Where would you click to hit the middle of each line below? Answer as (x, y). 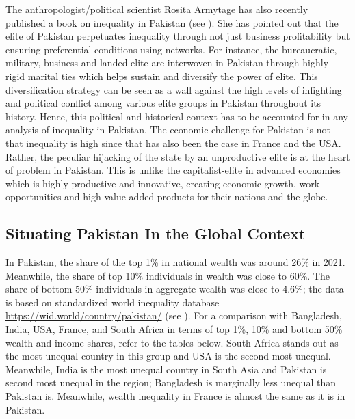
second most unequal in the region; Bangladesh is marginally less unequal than (171, 382)
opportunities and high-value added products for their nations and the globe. (167, 197)
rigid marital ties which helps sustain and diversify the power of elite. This (162, 76)
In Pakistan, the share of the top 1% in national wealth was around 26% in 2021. (175, 262)
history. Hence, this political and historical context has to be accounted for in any (177, 116)
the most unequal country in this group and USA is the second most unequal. (168, 356)
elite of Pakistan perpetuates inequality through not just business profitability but (178, 36)
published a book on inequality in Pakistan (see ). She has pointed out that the (172, 22)
